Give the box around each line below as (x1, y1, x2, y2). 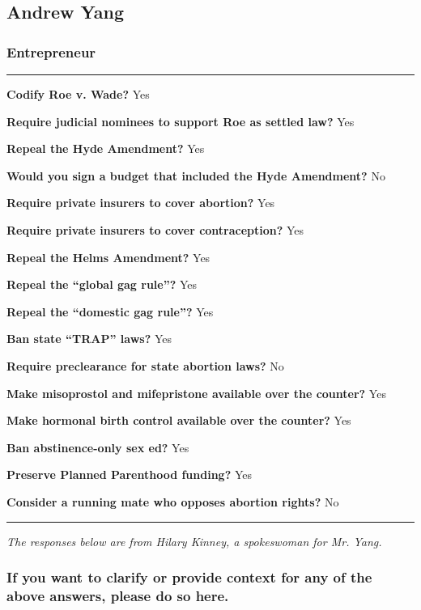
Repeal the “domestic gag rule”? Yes (6, 303, 214, 320)
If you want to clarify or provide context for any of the (6, 567, 372, 587)
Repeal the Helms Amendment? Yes (6, 248, 210, 265)
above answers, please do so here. (6, 585, 229, 605)
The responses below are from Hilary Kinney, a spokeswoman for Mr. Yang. (6, 532, 382, 549)
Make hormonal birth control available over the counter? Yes (6, 412, 351, 429)
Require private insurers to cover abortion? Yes (6, 194, 275, 211)
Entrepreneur (6, 41, 96, 61)
